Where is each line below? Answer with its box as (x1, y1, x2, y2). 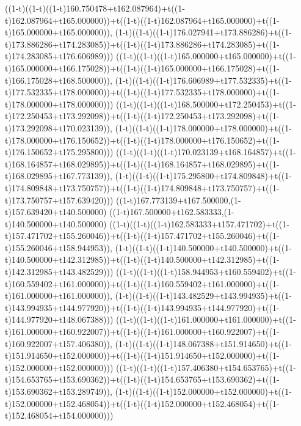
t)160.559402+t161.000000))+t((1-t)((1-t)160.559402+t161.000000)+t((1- (5, 277, 280, 290)
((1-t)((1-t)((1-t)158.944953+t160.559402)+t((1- (116, 265, 296, 278)
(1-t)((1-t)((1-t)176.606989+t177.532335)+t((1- (115, 73, 292, 86)
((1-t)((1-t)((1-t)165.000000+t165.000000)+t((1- (116, 50, 296, 62)
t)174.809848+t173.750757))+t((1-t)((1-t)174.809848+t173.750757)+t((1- (5, 181, 280, 194)
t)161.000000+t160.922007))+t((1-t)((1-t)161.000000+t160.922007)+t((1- (5, 325, 280, 338)
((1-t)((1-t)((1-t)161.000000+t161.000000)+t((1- (116, 313, 296, 326)
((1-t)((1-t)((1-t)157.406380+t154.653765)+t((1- (116, 361, 296, 373)
